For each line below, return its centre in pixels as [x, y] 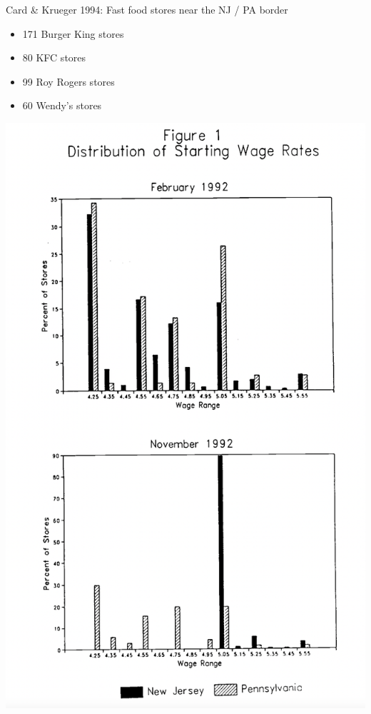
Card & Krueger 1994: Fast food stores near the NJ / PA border [147, 9]
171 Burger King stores [73, 33]
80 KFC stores [54, 57]
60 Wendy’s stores [62, 105]
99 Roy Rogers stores [68, 81]
